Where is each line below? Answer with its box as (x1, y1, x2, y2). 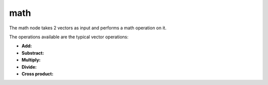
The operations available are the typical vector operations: (9, 34, 129, 40)
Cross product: (21, 71, 54, 77)
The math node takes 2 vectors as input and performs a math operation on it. (9, 25, 167, 31)
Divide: (21, 64, 37, 70)
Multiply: (21, 57, 41, 63)
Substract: (21, 50, 44, 56)
